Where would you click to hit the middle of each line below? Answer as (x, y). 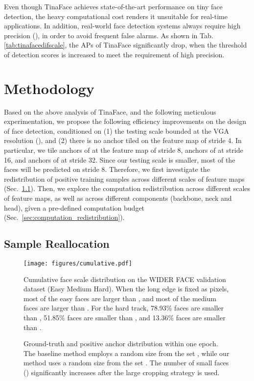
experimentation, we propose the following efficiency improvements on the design (125, 121)
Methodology (49, 88)
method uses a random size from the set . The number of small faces (126, 363)
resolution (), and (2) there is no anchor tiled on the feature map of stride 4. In (123, 140)
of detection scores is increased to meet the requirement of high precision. (114, 54)
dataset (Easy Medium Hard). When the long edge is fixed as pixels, (126, 289)
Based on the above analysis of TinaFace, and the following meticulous (110, 111)
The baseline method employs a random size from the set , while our (127, 353)
